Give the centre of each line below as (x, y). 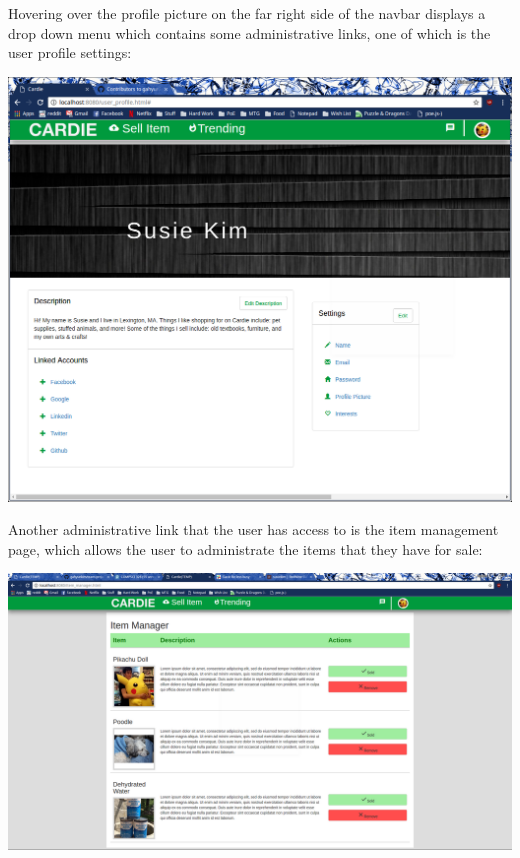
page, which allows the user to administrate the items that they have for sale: (245, 548)
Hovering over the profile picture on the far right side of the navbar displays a (247, 13)
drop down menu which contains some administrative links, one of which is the (249, 32)
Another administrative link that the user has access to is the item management (253, 529)
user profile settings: (70, 52)
